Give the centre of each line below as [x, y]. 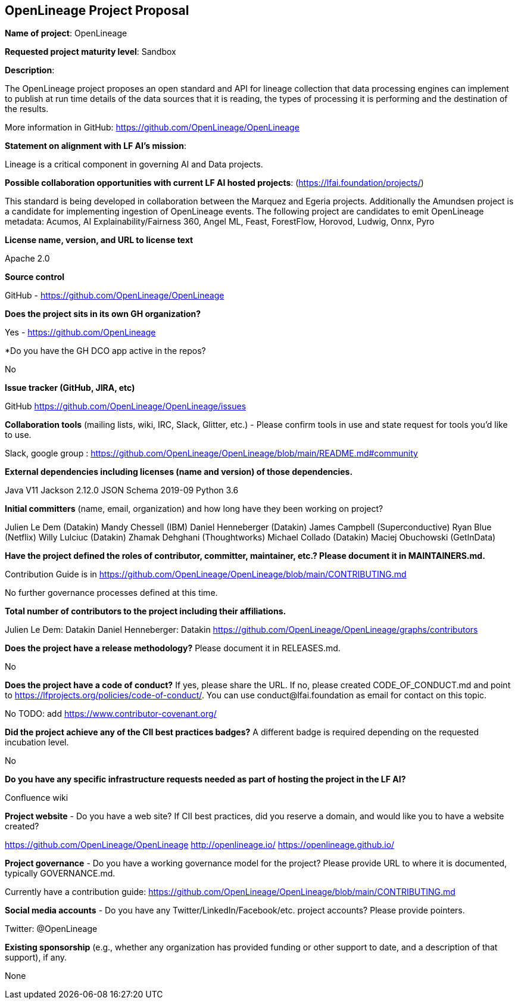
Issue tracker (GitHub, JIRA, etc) [70, 388]
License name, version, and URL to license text [99, 240]
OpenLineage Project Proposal [97, 10]
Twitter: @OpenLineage [51, 929]
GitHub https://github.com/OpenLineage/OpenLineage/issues [126, 406]
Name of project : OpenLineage [66, 33]
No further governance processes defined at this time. [111, 593]
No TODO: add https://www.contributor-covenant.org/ [111, 714]
